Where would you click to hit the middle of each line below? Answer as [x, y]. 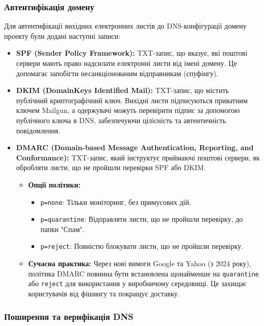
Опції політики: [54, 184]
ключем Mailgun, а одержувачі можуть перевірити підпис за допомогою [128, 110]
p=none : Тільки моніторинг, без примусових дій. [116, 202]
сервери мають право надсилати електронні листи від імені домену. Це [126, 63]
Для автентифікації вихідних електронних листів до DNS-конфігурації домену [125, 26]
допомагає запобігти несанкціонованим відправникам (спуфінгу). [117, 73]
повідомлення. [38, 130]
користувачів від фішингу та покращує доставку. [104, 293]
